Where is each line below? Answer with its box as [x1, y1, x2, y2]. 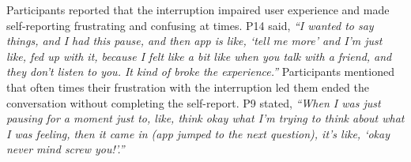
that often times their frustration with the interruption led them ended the [6, 78, 369, 95]
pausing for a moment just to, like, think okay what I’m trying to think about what [6, 110, 405, 126]
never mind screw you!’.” [6, 141, 125, 157]
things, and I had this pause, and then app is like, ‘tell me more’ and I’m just [6, 32, 383, 49]
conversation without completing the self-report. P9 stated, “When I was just [6, 94, 381, 111]
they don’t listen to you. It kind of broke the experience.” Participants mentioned [6, 63, 394, 80]
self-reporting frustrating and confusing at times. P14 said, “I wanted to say [6, 17, 374, 33]
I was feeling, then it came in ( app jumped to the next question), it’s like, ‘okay [6, 125, 390, 141]
